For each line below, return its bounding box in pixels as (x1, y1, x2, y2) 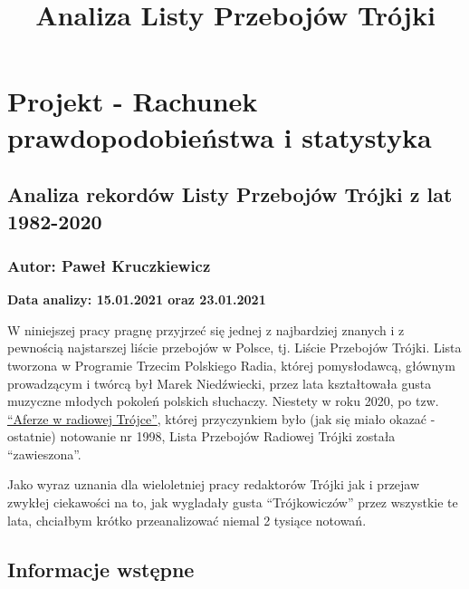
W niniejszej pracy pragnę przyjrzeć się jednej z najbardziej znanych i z (7, 320, 405, 339)
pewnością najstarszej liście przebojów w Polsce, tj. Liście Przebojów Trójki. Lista (7, 338, 462, 357)
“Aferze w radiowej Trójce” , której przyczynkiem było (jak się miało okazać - (7, 409, 435, 428)
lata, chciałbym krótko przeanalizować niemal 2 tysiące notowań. (7, 510, 367, 529)
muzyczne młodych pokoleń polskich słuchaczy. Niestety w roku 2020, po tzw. (7, 391, 439, 410)
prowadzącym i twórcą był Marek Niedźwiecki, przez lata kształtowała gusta (7, 373, 432, 392)
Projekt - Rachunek (7, 82, 258, 120)
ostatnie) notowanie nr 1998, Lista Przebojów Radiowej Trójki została (7, 427, 396, 446)
